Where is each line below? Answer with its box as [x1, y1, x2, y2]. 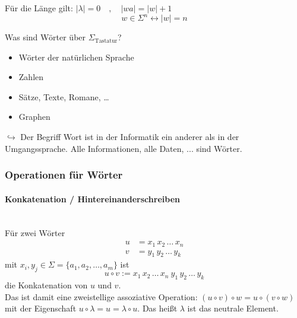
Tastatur [94, 37, 118, 44]
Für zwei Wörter [5, 227, 65, 239]
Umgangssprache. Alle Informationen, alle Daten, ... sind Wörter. [5, 142, 242, 154]
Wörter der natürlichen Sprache [18, 50, 134, 63]
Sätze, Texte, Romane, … [18, 90, 109, 103]
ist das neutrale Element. [187, 302, 279, 314]
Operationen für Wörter [5, 167, 123, 182]
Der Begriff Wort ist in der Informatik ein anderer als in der [20, 131, 239, 143]
